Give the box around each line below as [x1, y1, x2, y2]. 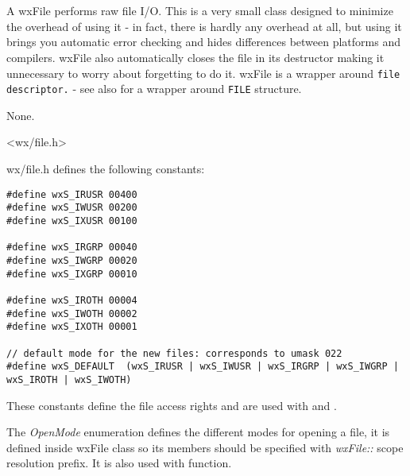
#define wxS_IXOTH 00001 [6, 321, 137, 333]
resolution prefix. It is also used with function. [6, 455, 232, 471]
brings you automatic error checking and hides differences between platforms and [6, 33, 400, 50]
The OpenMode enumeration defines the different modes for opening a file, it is [6, 424, 390, 440]
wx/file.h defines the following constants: [6, 161, 205, 177]
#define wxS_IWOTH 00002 [6, 308, 137, 319]
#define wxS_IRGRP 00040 [6, 242, 137, 253]
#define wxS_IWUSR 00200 [6, 202, 137, 214]
